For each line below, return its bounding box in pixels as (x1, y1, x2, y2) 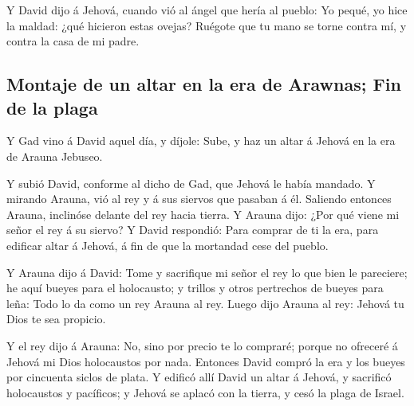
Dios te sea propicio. (6, 310, 106, 327)
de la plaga (6, 95, 98, 119)
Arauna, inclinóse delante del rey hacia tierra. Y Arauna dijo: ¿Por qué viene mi (6, 205, 400, 222)
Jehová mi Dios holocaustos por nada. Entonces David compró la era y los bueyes (6, 353, 405, 369)
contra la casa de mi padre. (6, 33, 140, 49)
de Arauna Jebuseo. (6, 147, 103, 164)
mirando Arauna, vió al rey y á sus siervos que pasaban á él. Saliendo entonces (6, 190, 392, 207)
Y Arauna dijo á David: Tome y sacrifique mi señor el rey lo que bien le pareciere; (6, 264, 408, 280)
